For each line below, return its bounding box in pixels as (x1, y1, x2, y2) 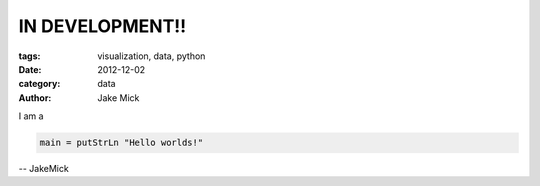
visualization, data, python (97, 50, 206, 62)
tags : (18, 50, 41, 62)
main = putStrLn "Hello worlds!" (39, 137, 204, 149)
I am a (18, 110, 44, 122)
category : (18, 78, 61, 90)
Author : (18, 91, 52, 104)
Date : (18, 63, 42, 75)
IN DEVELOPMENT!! (18, 15, 187, 37)
